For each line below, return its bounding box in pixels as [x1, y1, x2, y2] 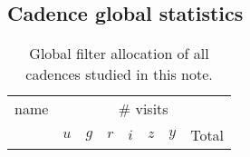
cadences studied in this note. [25, 64, 213, 85]
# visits [118, 98, 168, 120]
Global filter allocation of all [29, 43, 209, 64]
